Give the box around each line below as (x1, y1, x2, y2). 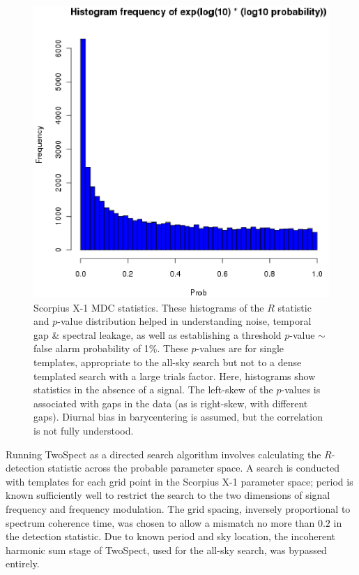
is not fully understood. (33, 423, 134, 438)
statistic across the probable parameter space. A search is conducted (47, 460, 340, 475)
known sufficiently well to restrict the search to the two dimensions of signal (6, 488, 330, 502)
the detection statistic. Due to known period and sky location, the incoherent (6, 529, 336, 544)
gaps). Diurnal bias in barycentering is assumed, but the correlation (33, 409, 323, 424)
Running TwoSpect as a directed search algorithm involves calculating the (6, 446, 321, 461)
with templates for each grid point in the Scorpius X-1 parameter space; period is (6, 474, 353, 488)
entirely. (6, 556, 40, 571)
